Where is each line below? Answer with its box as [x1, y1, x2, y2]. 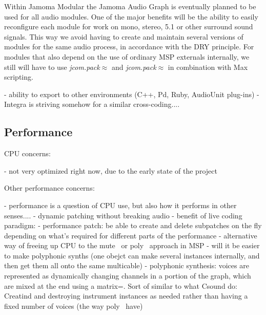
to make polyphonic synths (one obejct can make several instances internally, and [4, 250, 260, 261]
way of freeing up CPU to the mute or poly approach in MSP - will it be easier [4, 240, 260, 251]
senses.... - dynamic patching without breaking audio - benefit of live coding [4, 210, 242, 220]
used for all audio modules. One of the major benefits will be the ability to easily [4, 11, 258, 22]
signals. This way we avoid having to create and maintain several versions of [4, 31, 243, 42]
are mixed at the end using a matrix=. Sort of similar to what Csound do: [4, 280, 238, 291]
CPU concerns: [4, 148, 51, 159]
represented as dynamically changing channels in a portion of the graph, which [4, 270, 251, 281]
